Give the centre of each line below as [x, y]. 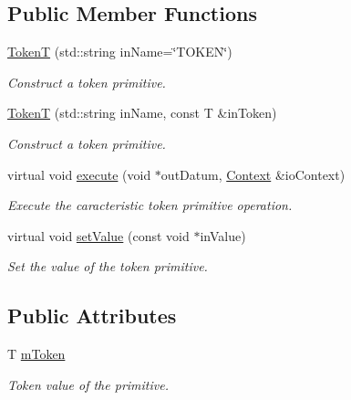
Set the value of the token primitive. [108, 266]
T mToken [36, 354]
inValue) [223, 235]
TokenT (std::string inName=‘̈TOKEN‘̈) [120, 52]
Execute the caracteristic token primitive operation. [150, 205]
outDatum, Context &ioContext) [253, 174]
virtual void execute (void [79, 174]
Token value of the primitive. [88, 384]
